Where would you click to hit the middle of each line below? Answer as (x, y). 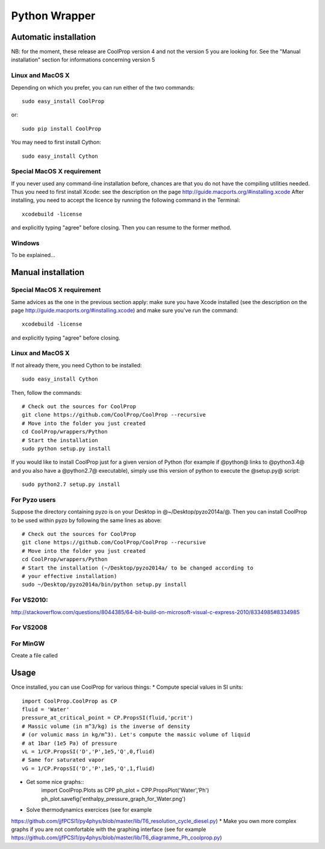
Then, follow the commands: (47, 393)
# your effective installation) (70, 576)
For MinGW (28, 643)
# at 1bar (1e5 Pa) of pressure (70, 743)
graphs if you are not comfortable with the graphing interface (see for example (109, 829)
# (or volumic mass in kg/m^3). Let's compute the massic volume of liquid (136, 735)
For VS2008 (29, 627)
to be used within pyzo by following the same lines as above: (86, 520)
